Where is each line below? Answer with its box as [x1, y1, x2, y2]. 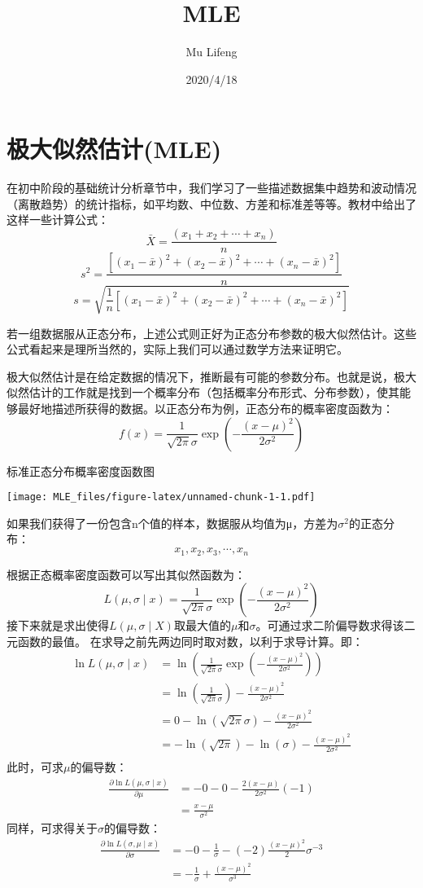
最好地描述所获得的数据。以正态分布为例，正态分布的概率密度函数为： [17, 400, 394, 417]
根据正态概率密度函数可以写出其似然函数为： [7, 565, 246, 582]
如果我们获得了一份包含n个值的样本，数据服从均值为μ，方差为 [7, 514, 338, 531]
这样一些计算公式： [7, 211, 109, 228]
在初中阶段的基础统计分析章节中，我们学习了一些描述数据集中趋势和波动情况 [7, 179, 416, 196]
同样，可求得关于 [7, 820, 98, 837]
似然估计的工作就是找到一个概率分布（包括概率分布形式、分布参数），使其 [7, 384, 399, 401]
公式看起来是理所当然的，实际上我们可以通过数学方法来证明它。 [7, 341, 348, 358]
